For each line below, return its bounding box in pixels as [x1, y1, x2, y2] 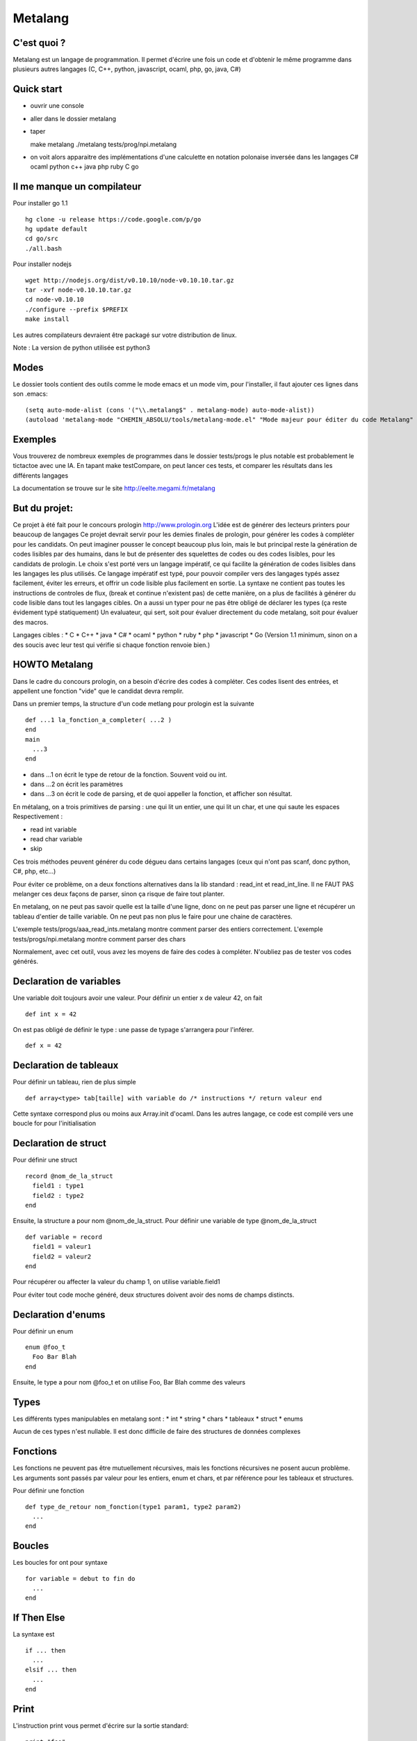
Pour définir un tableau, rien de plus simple [13, 1078, 136, 1086]
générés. [13, 958, 38, 966]
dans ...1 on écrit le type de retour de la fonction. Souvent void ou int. [30, 770, 227, 779]
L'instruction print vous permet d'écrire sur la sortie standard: [13, 1722, 189, 1730]
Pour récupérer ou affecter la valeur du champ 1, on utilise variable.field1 [13, 1278, 220, 1286]
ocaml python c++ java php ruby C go [30, 162, 139, 171]
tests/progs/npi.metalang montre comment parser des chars [13, 935, 186, 943]
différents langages [13, 471, 69, 480]
